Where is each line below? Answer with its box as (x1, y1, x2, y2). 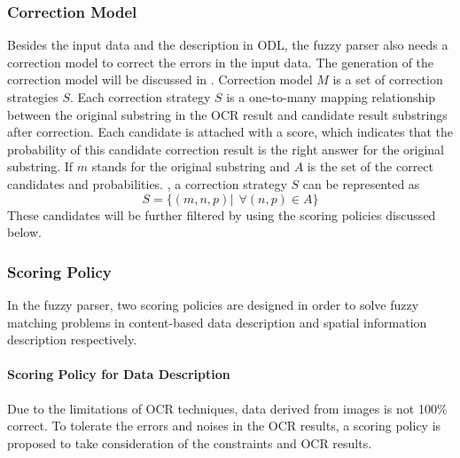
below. (7, 223, 42, 241)
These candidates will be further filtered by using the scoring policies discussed (7, 205, 436, 224)
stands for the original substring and (91, 157, 291, 176)
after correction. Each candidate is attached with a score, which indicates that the (7, 122, 454, 141)
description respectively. (7, 330, 137, 349)
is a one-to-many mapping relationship (226, 88, 436, 106)
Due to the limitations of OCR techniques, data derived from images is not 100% (7, 399, 448, 417)
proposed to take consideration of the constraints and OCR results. (7, 433, 372, 452)
